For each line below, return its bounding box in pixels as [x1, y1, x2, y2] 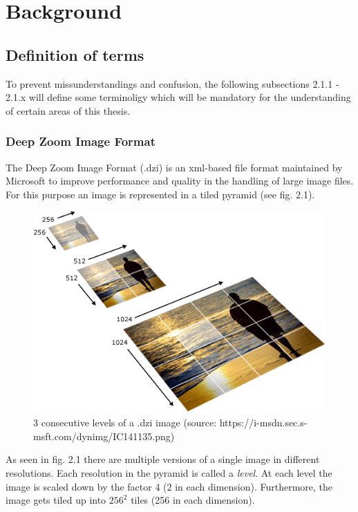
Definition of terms [6, 44, 144, 65]
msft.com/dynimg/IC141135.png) [33, 428, 175, 443]
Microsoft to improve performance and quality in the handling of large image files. [6, 173, 354, 188]
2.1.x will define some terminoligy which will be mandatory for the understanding [6, 90, 351, 104]
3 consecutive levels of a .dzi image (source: [33, 415, 217, 430]
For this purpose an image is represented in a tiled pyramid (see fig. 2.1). [6, 187, 315, 201]
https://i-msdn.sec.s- [219, 415, 308, 430]
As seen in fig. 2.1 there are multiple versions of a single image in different [6, 452, 320, 466]
